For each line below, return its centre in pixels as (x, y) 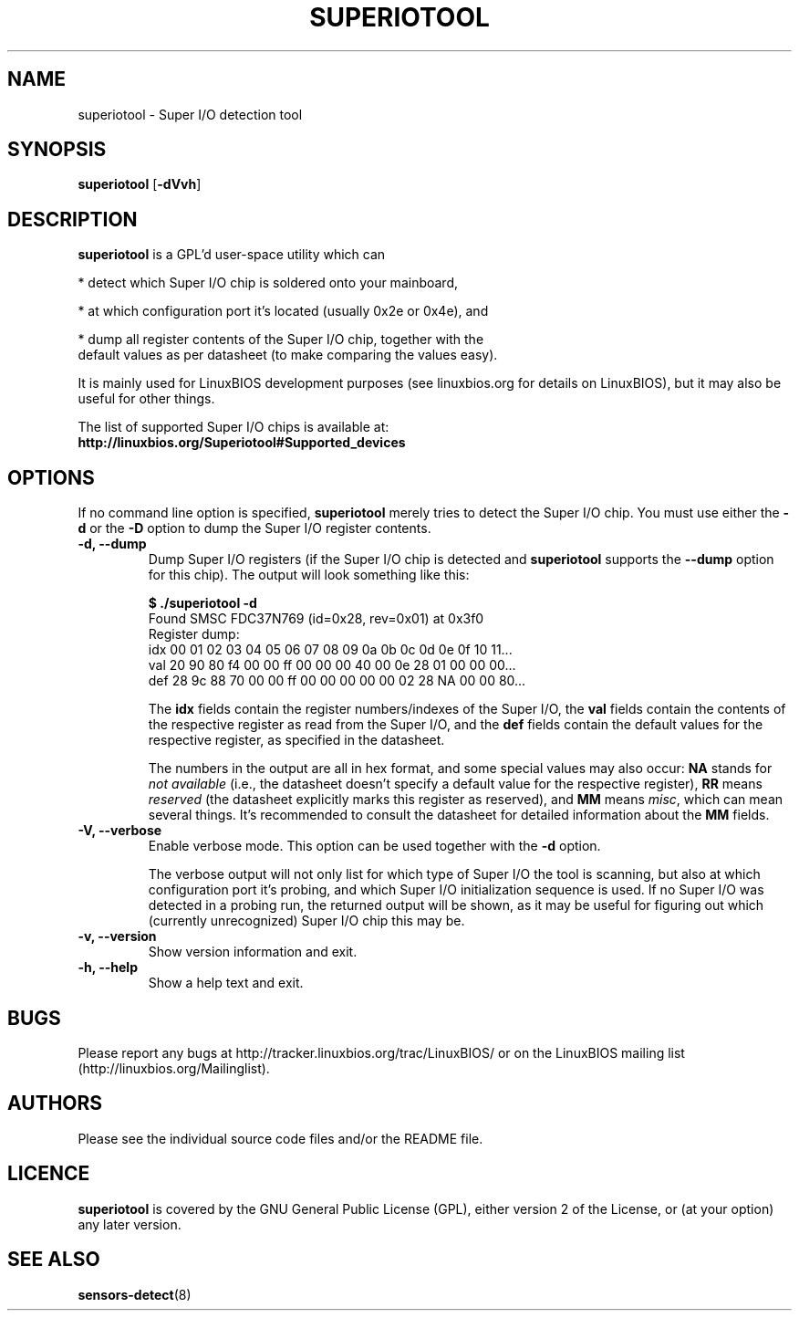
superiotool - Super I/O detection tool (190, 114)
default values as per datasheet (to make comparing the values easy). (288, 355)
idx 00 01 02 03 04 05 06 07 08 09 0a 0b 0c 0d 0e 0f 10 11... (330, 650)
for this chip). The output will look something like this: (309, 575)
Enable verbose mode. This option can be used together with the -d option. (374, 846)
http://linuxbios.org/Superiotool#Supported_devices (242, 443)
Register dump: (194, 634)
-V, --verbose (120, 831)
